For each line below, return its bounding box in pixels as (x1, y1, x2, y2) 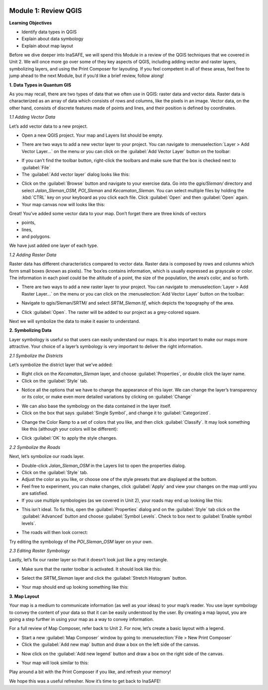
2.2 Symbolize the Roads (9, 444, 61, 450)
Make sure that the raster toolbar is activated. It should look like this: (21, 566, 161, 572)
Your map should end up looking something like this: (21, 584, 129, 590)
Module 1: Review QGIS (9, 6, 82, 15)
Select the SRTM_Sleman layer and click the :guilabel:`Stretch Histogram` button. (21, 575, 187, 581)
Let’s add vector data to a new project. (9, 123, 88, 129)
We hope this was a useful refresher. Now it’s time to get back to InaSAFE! (9, 678, 161, 684)
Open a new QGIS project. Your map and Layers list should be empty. (21, 132, 163, 138)
